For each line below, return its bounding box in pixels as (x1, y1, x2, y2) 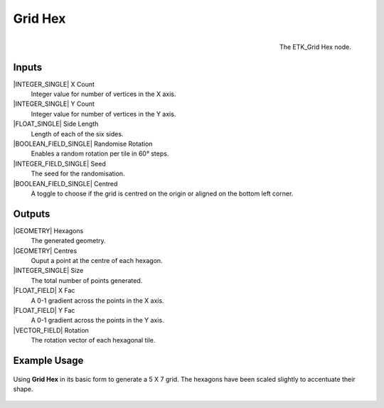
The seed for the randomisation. (31, 169, 125, 178)
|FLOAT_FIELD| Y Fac (13, 306, 75, 314)
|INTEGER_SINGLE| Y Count (13, 100, 95, 108)
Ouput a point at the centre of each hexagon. (31, 257, 163, 264)
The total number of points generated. (31, 276, 143, 284)
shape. (13, 385, 33, 393)
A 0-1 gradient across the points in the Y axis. (31, 316, 164, 325)
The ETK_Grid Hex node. (279, 43, 351, 51)
